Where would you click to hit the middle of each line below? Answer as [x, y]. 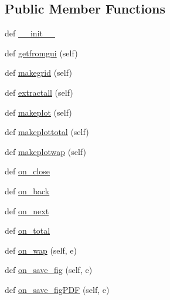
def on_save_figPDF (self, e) [57, 289]
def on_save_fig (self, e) [49, 270]
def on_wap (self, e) [41, 250]
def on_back [27, 191]
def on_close [28, 171]
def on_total [28, 230]
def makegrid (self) [38, 73]
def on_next [27, 210]
